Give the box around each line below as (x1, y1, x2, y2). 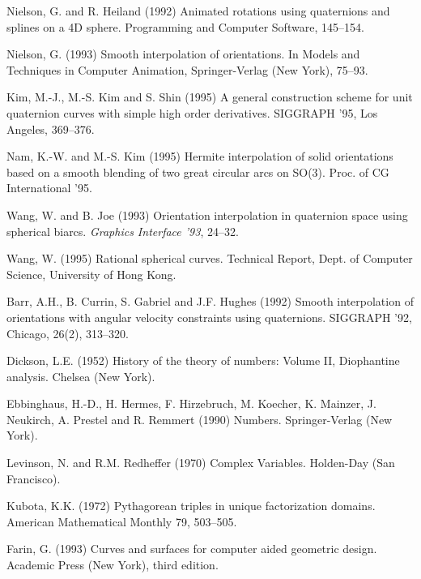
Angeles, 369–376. (6, 120, 95, 137)
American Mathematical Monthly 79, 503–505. (6, 513, 237, 530)
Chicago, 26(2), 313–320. (6, 324, 129, 341)
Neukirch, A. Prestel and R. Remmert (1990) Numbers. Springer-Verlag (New (6, 410, 393, 427)
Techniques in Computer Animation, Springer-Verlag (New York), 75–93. (6, 61, 368, 78)
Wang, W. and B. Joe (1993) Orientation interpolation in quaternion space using (6, 206, 408, 223)
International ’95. (6, 179, 92, 196)
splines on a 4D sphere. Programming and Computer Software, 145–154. (6, 18, 364, 35)
